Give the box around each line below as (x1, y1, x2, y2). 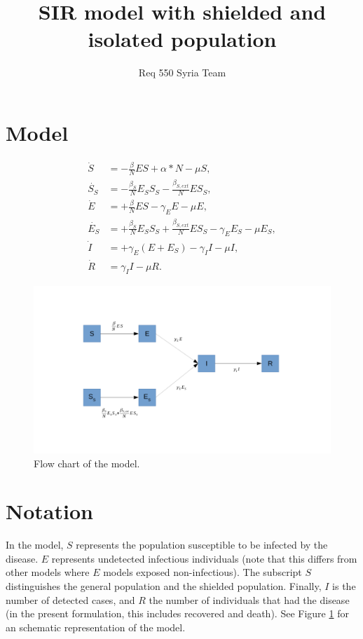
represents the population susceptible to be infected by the (76, 537, 328, 552)
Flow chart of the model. (34, 455, 140, 470)
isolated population (88, 25, 277, 53)
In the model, (6, 537, 64, 552)
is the (332, 579, 356, 593)
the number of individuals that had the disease (149, 592, 350, 607)
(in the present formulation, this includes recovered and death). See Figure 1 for (6, 606, 349, 621)
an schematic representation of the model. (6, 619, 186, 634)
